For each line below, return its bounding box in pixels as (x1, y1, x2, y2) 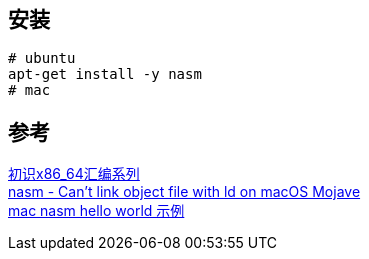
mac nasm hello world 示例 (8, 202, 185, 220)
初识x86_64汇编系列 (8, 165, 140, 183)
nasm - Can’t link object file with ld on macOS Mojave (8, 183, 361, 201)
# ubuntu (8, 50, 76, 67)
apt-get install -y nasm (8, 66, 202, 83)
